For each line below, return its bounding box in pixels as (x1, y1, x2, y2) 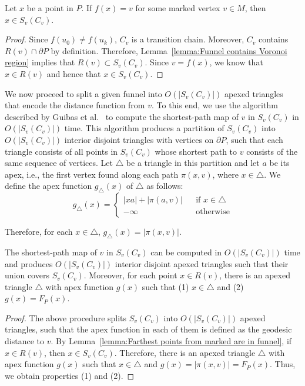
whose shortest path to (155, 145, 237, 157)
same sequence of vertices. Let (5, 157, 113, 169)
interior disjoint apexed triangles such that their (115, 257, 289, 269)
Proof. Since (5, 33, 48, 45)
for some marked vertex (135, 2, 220, 14)
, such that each (226, 133, 283, 145)
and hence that (46, 67, 101, 79)
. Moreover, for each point (83, 269, 177, 281)
